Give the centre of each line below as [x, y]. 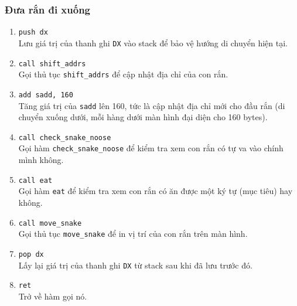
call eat [35, 180]
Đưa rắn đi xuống [48, 9]
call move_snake [50, 223]
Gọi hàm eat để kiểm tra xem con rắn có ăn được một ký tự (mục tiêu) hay [156, 191]
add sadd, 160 [46, 95]
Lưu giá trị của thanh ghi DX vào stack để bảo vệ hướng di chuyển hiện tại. [153, 42]
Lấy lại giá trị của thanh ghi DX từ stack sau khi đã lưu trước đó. [135, 265]
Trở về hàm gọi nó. [53, 296]
